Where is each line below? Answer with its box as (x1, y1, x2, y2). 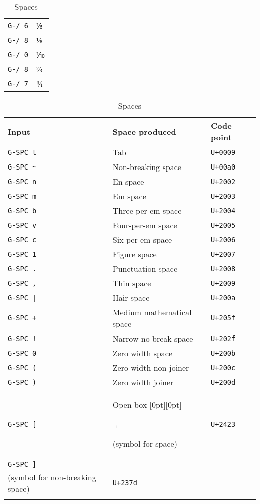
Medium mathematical (112, 306, 192, 318)
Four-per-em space (112, 219, 177, 231)
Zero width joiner (112, 376, 174, 388)
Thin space (112, 277, 151, 289)
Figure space (112, 248, 157, 260)
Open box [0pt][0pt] (112, 399, 182, 410)
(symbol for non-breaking (8, 471, 96, 483)
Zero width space (112, 347, 173, 359)
